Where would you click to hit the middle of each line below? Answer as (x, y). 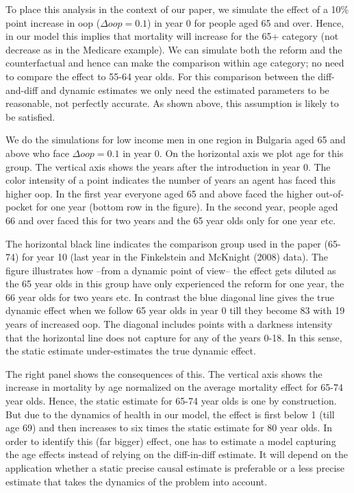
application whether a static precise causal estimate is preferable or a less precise (175, 468)
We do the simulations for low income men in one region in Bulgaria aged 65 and (176, 140)
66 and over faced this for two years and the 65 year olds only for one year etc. (171, 220)
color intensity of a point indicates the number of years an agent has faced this (170, 180)
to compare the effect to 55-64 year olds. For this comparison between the (160, 76)
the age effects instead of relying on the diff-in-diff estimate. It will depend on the (177, 454)
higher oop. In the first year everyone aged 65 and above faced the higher (159, 193)
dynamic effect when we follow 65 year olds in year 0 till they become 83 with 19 (175, 310)
